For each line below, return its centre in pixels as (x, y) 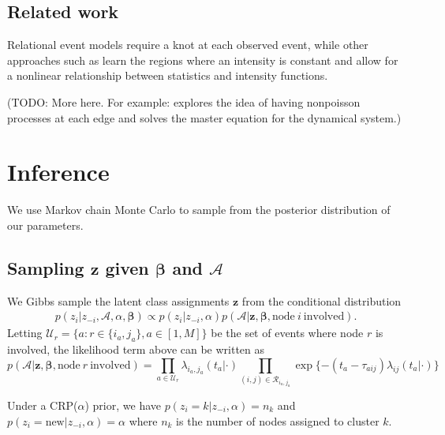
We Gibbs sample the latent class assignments (118, 300)
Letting (25, 333)
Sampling (46, 267)
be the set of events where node (287, 333)
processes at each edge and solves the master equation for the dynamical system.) (204, 117)
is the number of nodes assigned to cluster (278, 420)
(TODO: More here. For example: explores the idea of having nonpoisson (184, 101)
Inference (58, 172)
